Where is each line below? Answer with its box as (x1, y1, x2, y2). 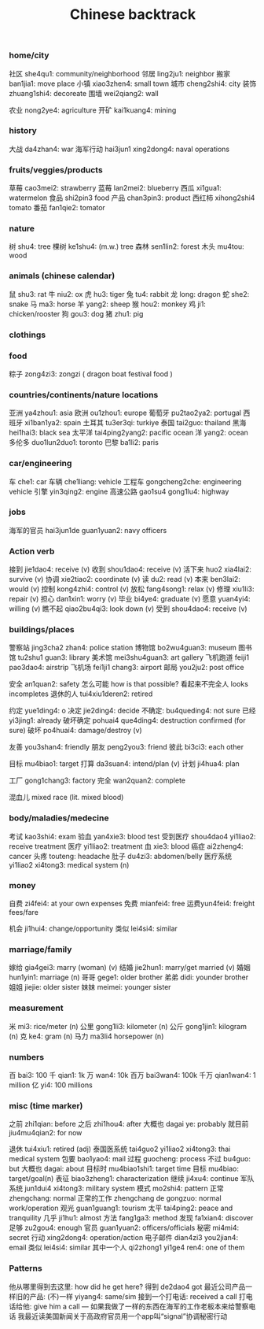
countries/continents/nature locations (9, 389, 159, 400)
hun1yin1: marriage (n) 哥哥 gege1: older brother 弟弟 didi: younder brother (9, 972, 249, 982)
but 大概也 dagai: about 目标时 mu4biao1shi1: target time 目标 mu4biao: (9, 1164, 239, 1174)
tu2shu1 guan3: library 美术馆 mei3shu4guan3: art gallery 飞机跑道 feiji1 (17, 653, 250, 662)
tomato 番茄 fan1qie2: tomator (9, 203, 105, 213)
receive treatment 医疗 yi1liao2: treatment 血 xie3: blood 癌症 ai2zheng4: (9, 841, 244, 851)
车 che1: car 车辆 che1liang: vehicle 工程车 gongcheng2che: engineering (9, 476, 242, 486)
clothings (9, 329, 46, 340)
